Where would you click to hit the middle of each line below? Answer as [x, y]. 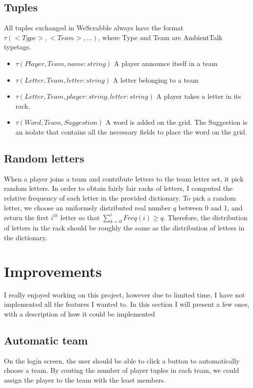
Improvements [53, 271]
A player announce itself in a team [166, 63]
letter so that [80, 217]
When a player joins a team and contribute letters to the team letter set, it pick [124, 178]
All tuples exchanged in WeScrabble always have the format [94, 28]
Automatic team [46, 340]
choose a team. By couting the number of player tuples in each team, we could [122, 370]
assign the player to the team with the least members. [85, 379]
